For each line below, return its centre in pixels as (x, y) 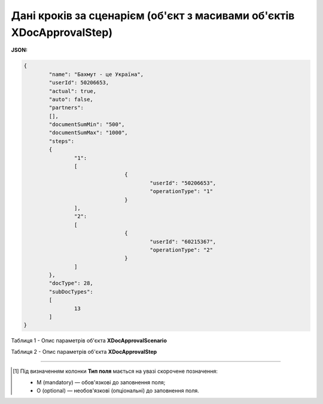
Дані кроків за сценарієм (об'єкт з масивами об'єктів (153, 16)
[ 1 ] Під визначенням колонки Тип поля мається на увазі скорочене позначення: (115, 371)
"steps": (62, 141)
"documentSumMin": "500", (87, 125)
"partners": (66, 108)
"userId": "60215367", (183, 241)
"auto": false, (71, 99)
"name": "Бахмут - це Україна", (96, 74)
